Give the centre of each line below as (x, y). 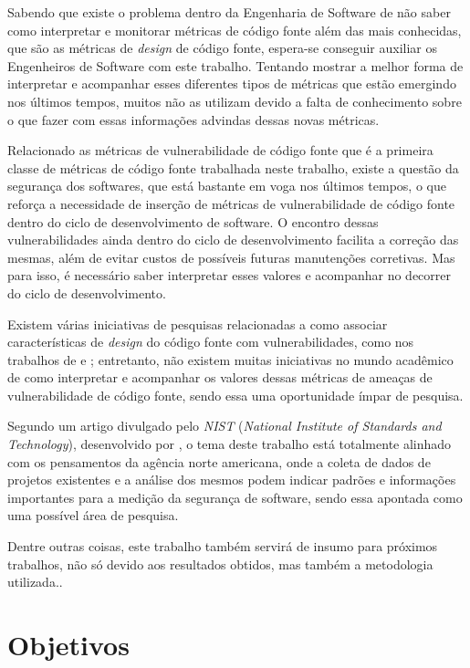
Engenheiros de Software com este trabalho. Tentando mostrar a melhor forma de (235, 65)
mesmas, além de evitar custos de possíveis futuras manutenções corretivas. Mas (231, 257)
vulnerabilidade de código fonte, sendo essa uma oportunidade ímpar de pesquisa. (235, 395)
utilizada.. (35, 582)
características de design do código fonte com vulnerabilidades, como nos (211, 342)
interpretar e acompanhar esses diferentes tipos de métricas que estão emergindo (232, 83)
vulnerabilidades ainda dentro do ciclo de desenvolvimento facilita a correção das (233, 240)
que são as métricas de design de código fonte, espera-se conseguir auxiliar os (223, 48)
